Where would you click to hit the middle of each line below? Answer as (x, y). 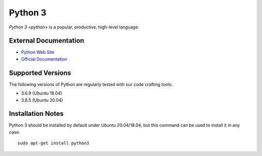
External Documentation (47, 41)
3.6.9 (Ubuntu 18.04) (42, 93)
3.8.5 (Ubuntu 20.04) (42, 100)
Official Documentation (44, 59)
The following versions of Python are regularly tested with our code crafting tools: (91, 84)
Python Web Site (38, 52)
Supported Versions (40, 73)
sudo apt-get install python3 (54, 143)
